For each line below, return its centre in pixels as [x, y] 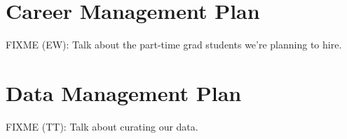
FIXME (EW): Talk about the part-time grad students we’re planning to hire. [174, 45]
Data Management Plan [124, 92]
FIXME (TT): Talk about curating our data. [102, 126]
